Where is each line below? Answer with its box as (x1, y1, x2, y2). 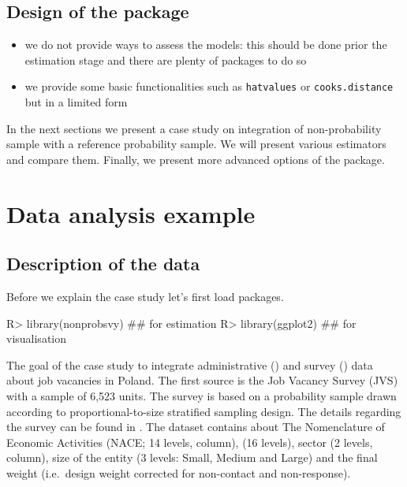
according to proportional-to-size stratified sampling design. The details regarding (6, 403, 401, 419)
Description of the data (6, 251, 200, 276)
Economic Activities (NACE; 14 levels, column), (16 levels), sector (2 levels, (6, 433, 373, 450)
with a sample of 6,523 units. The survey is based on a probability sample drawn (6, 387, 397, 403)
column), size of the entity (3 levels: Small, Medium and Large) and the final (6, 449, 378, 466)
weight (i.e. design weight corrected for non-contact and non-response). (6, 464, 351, 481)
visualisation (6, 330, 67, 347)
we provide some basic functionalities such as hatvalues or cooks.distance (24, 78, 394, 95)
